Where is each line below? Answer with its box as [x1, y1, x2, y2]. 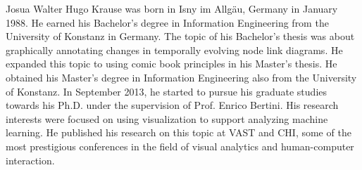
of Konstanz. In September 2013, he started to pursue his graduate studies [6, 84, 327, 98]
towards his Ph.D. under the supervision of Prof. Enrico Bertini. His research [6, 98, 339, 112]
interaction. [6, 152, 55, 167]
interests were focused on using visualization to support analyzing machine [6, 111, 328, 126]
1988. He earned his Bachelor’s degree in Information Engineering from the [6, 15, 329, 30]
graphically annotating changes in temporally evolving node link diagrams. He [6, 42, 343, 57]
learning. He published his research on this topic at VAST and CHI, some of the [6, 125, 351, 140]
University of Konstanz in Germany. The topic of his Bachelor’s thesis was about [6, 29, 355, 44]
